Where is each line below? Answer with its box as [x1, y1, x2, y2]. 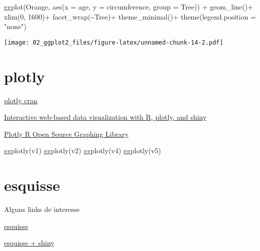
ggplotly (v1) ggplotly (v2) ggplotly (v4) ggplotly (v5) [4, 145, 161, 156]
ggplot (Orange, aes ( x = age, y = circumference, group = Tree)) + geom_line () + [4, 2, 253, 12]
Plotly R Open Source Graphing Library [4, 128, 128, 139]
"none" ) [4, 21, 27, 32]
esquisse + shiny [4, 237, 55, 248]
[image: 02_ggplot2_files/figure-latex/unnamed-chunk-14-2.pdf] [4, 39, 223, 46]
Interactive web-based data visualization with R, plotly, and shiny [4, 112, 207, 122]
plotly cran [4, 95, 38, 105]
